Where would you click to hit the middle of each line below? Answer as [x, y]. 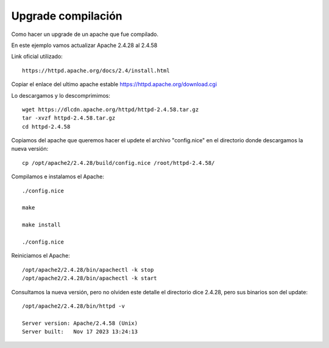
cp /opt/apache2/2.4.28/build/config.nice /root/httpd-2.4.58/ [119, 163]
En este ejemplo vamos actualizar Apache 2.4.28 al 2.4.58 [84, 45]
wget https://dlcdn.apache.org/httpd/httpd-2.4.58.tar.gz [111, 109]
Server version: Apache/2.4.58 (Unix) [80, 323]
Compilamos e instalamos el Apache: [58, 176]
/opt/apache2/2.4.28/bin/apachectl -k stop [88, 270]
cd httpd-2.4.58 [46, 126]
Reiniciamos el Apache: [41, 256]
